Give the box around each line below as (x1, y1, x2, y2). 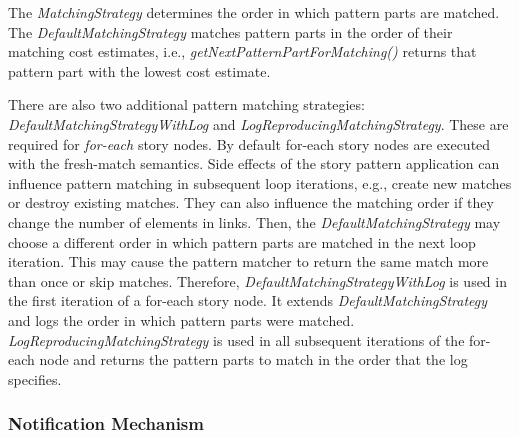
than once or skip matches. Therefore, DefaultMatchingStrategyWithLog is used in (8, 270, 507, 291)
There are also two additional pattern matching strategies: (8, 94, 365, 115)
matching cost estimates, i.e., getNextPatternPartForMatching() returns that (8, 41, 477, 62)
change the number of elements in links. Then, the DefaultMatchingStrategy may (8, 211, 501, 232)
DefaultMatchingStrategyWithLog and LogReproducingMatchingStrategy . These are (8, 113, 509, 134)
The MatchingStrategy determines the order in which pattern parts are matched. (8, 2, 500, 22)
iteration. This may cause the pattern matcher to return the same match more (8, 251, 489, 272)
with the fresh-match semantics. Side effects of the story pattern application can (8, 153, 500, 174)
